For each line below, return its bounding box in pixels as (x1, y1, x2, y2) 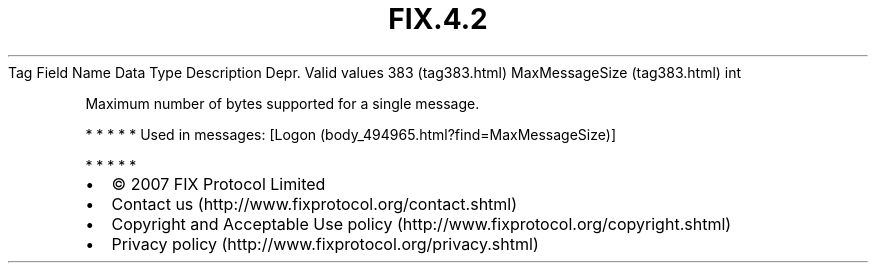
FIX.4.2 (388, 2, 488, 36)
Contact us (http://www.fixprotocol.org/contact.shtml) (111, 193, 518, 214)
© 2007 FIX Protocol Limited (111, 173, 326, 194)
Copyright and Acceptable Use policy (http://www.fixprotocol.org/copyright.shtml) (111, 213, 732, 234)
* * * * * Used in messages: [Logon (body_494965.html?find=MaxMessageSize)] (85, 125, 616, 143)
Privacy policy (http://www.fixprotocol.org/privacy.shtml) (111, 233, 539, 254)
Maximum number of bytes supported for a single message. (85, 94, 480, 112)
